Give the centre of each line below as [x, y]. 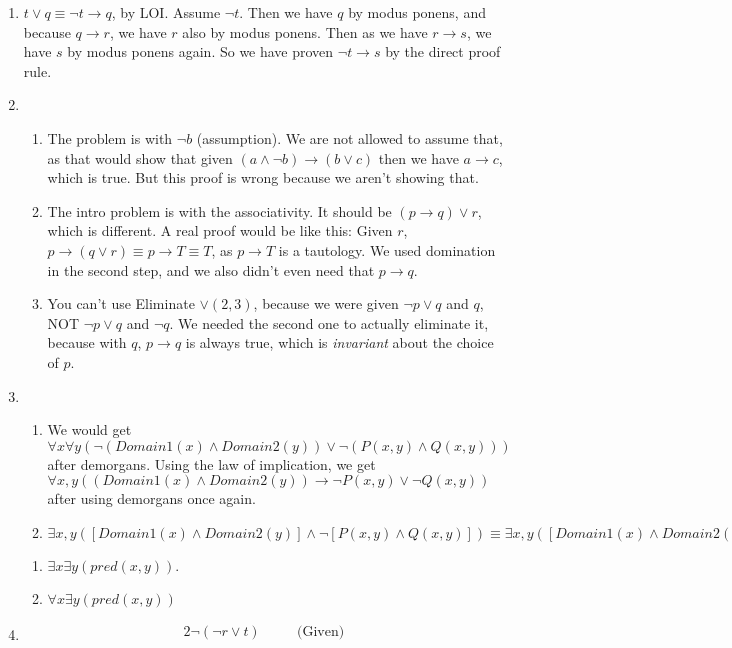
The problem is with [110, 137]
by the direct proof [443, 51]
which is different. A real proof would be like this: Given [220, 230]
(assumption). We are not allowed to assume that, [349, 137]
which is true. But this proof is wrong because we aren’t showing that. [263, 177]
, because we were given [326, 303]
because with [87, 342]
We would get [89, 429]
